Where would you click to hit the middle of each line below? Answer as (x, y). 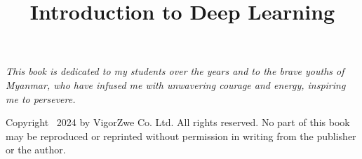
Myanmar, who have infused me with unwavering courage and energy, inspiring (176, 84)
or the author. (36, 150)
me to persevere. (41, 98)
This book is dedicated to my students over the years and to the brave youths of (175, 71)
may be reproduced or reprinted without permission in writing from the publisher (181, 136)
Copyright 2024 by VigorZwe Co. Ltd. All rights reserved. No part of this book (178, 122)
